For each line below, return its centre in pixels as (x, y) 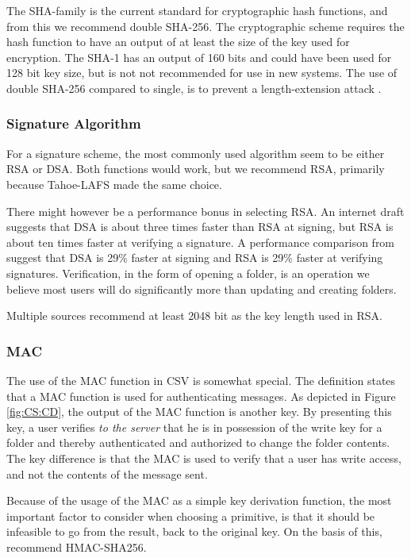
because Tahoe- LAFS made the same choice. (114, 184)
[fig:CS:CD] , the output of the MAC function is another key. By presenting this (199, 412)
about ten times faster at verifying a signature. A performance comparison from (201, 242)
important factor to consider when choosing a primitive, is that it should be (191, 516)
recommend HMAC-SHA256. (77, 546)
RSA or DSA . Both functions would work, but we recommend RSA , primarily (196, 169)
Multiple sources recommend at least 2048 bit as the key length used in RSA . (194, 316)
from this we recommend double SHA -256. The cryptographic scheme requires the (205, 26)
